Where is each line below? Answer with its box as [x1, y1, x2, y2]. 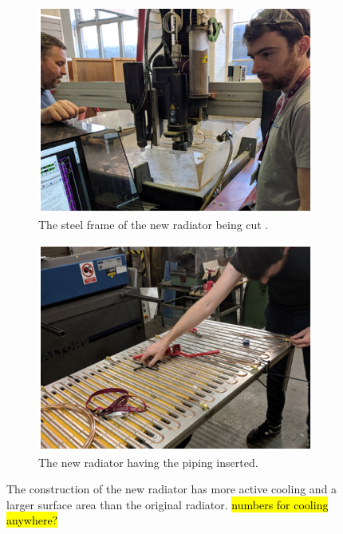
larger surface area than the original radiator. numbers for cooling [6, 496, 329, 512]
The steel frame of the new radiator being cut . [38, 216, 269, 232]
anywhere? [6, 512, 58, 528]
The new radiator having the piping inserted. [38, 453, 258, 470]
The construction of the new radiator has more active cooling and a [6, 481, 337, 497]
